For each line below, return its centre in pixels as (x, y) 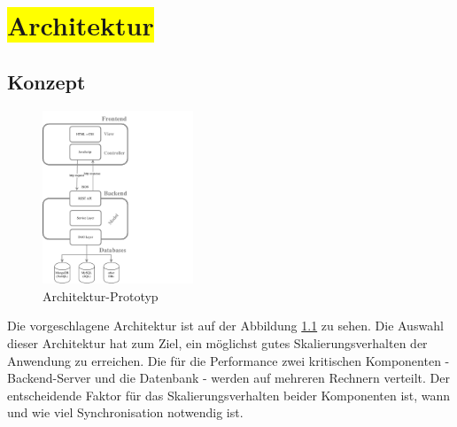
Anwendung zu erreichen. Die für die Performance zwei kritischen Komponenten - (228, 360)
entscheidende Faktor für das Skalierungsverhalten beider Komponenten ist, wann (229, 395)
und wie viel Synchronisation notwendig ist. (125, 412)
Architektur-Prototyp (101, 295)
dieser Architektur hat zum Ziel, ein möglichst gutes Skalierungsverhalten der (217, 342)
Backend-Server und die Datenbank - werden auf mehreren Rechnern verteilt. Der (229, 378)
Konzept (46, 81)
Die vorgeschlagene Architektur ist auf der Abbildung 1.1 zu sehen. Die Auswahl (225, 326)
